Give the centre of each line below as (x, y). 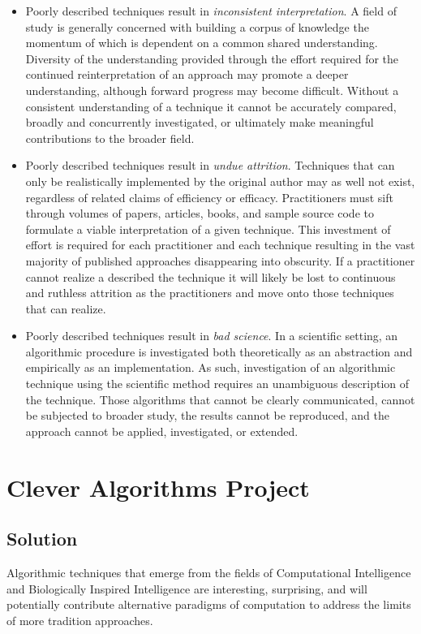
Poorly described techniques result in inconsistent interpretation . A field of (211, 11)
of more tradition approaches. (80, 620)
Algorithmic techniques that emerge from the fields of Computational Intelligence (209, 573)
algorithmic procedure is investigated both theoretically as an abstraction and (219, 351)
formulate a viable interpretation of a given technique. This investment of (208, 229)
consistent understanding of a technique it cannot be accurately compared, (211, 106)
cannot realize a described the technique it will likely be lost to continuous (210, 276)
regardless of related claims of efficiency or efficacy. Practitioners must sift (209, 197)
